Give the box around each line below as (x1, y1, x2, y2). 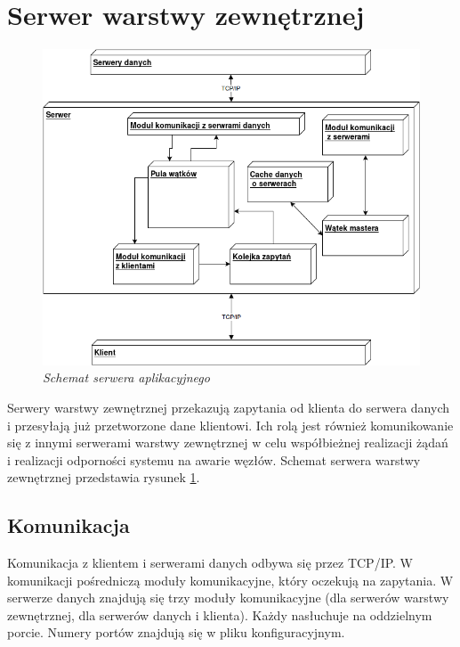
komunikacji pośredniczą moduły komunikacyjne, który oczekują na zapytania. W (7, 570, 454, 589)
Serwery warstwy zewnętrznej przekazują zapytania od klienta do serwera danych (7, 397, 450, 416)
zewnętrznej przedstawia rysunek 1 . (7, 468, 200, 487)
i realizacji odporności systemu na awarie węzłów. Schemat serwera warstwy (7, 450, 421, 469)
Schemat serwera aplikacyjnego (43, 368, 210, 387)
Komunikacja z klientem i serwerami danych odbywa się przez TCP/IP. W (7, 553, 414, 572)
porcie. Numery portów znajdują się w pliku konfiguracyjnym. (7, 623, 345, 642)
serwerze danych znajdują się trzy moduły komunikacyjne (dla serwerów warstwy (7, 588, 449, 607)
